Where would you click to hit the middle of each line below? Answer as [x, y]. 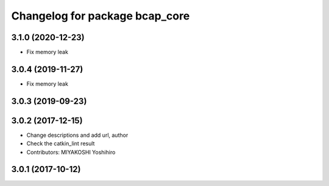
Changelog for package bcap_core [101, 16]
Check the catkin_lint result [61, 143]
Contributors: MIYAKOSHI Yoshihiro [71, 152]
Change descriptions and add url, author [77, 135]
